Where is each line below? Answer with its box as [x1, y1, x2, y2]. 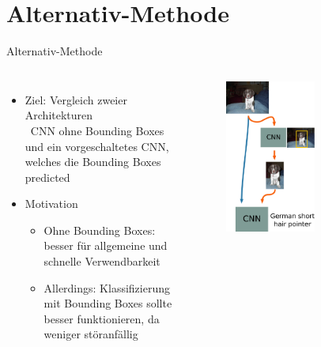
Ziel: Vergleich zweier [25, 91, 127, 107]
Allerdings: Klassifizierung [43, 279, 170, 296]
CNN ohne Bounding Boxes [30, 122, 164, 138]
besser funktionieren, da [43, 310, 160, 326]
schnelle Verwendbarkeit [43, 253, 160, 270]
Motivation [25, 195, 78, 212]
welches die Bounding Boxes [25, 153, 161, 170]
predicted [25, 168, 70, 185]
